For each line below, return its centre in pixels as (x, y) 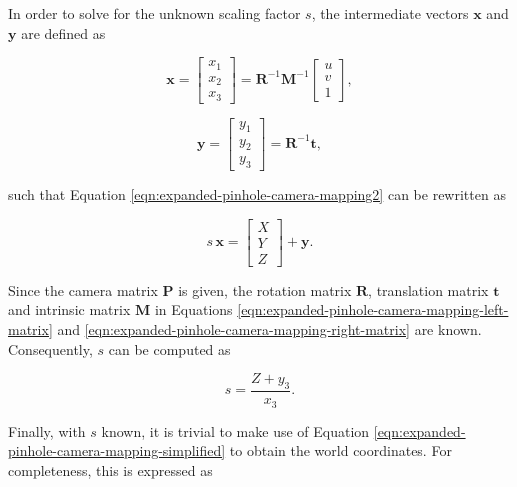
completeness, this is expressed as (110, 469)
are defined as (63, 32)
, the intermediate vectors (390, 13)
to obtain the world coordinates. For (340, 450)
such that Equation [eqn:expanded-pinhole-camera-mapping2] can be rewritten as (257, 194)
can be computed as (169, 348)
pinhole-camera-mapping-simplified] (117, 450)
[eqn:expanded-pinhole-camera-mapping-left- (373, 309)
